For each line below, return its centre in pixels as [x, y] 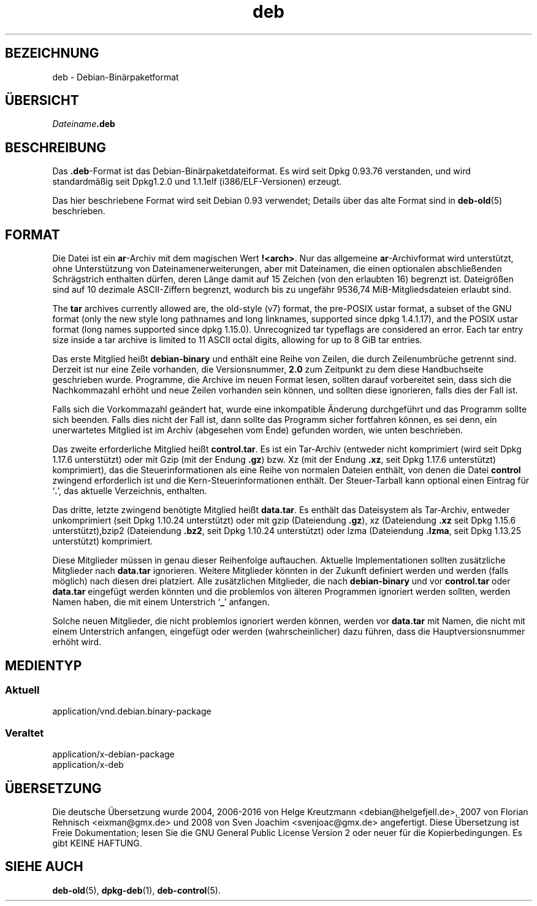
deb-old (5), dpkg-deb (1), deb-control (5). [136, 890]
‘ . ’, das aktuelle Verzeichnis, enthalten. [130, 491]
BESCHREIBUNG [56, 147]
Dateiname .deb [84, 124]
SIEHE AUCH [44, 867]
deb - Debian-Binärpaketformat [116, 77]
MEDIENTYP [44, 665]
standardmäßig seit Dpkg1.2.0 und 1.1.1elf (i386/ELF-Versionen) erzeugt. [197, 182]
